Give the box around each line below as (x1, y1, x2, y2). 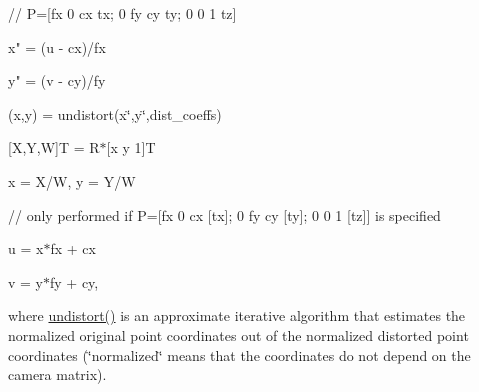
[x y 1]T (106, 137, 156, 158)
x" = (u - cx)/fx (8, 36, 106, 57)
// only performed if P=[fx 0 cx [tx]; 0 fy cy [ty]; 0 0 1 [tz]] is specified (8, 204, 441, 225)
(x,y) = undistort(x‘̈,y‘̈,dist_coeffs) (8, 103, 222, 124)
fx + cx (50, 238, 96, 259)
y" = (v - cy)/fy (8, 70, 106, 91)
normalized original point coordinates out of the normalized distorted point (8, 324, 469, 345)
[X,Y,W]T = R (8, 137, 100, 158)
